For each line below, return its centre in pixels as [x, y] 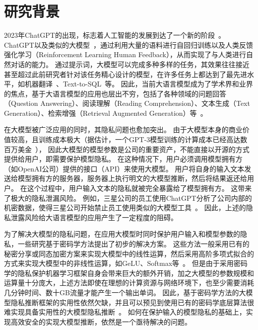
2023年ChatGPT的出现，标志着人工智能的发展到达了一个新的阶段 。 [115, 35]
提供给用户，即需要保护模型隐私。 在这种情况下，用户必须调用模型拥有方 [123, 159]
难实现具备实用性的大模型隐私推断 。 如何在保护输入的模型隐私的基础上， [125, 312]
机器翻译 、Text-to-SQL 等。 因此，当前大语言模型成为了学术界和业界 [139, 84]
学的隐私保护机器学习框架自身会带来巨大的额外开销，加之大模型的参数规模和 [129, 273]
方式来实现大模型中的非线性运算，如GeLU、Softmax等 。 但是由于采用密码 [126, 263]
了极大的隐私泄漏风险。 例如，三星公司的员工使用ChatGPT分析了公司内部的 [128, 198]
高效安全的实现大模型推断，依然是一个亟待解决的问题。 [101, 321]
